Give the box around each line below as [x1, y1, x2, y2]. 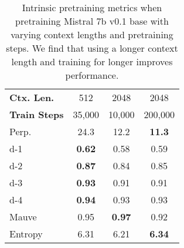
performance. [65, 68, 119, 82]
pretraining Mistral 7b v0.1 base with [15, 14, 169, 28]
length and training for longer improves [11, 55, 173, 68]
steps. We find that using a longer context [6, 41, 178, 55]
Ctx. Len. [9, 91, 54, 104]
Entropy [9, 227, 43, 240]
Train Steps [9, 108, 64, 121]
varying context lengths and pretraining [11, 28, 173, 41]
